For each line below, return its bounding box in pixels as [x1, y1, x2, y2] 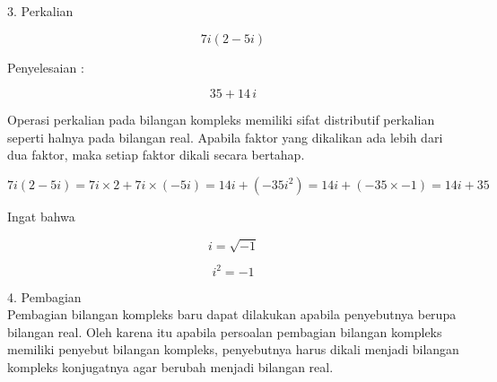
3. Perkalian [7, 2, 74, 20]
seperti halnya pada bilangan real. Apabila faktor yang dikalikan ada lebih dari [7, 127, 443, 146]
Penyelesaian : [7, 57, 84, 76]
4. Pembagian [7, 287, 82, 306]
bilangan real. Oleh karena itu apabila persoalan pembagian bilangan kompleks [7, 322, 442, 341]
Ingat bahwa [7, 206, 75, 225]
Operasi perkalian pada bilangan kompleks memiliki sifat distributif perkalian [7, 110, 435, 129]
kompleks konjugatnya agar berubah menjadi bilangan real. [7, 357, 334, 376]
